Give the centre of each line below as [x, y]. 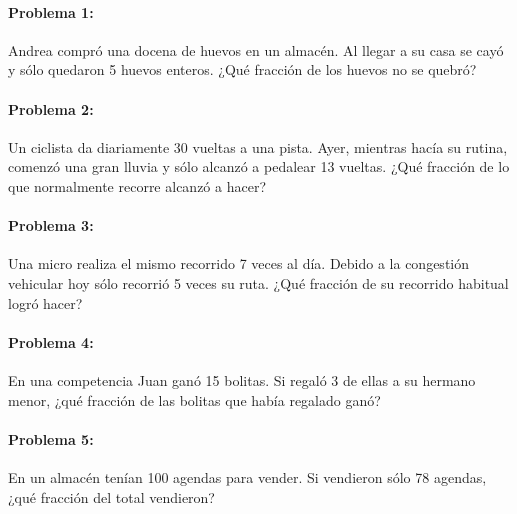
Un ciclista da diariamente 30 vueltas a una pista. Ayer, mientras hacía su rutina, [258, 146]
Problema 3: [51, 225]
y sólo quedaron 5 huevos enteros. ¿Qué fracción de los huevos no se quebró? [242, 69]
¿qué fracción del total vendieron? [111, 496]
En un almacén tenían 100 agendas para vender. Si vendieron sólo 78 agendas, [247, 476]
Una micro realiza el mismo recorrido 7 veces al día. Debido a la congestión [239, 263]
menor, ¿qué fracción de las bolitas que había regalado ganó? [194, 399]
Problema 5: [51, 438]
